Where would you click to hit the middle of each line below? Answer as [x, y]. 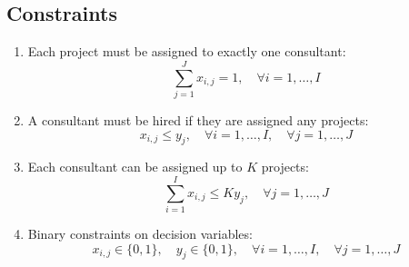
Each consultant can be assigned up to [135, 167]
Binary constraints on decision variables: [140, 234]
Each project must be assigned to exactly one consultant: [187, 51]
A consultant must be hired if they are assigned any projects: [198, 119]
